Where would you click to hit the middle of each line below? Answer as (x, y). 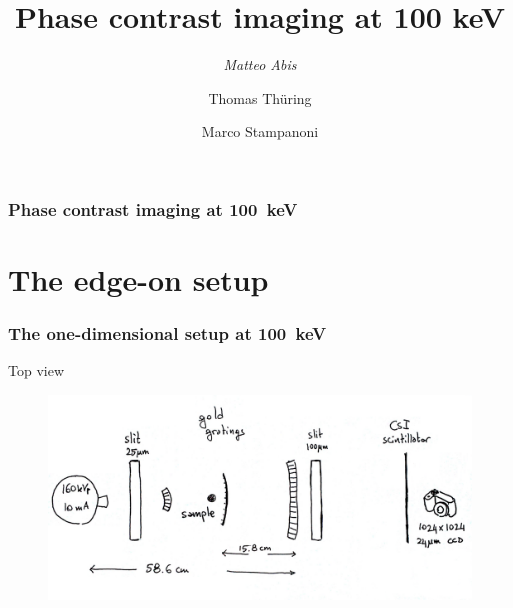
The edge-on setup (138, 279)
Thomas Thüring (260, 97)
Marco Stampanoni (260, 131)
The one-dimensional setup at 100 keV (167, 333)
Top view (36, 370)
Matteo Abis (260, 64)
